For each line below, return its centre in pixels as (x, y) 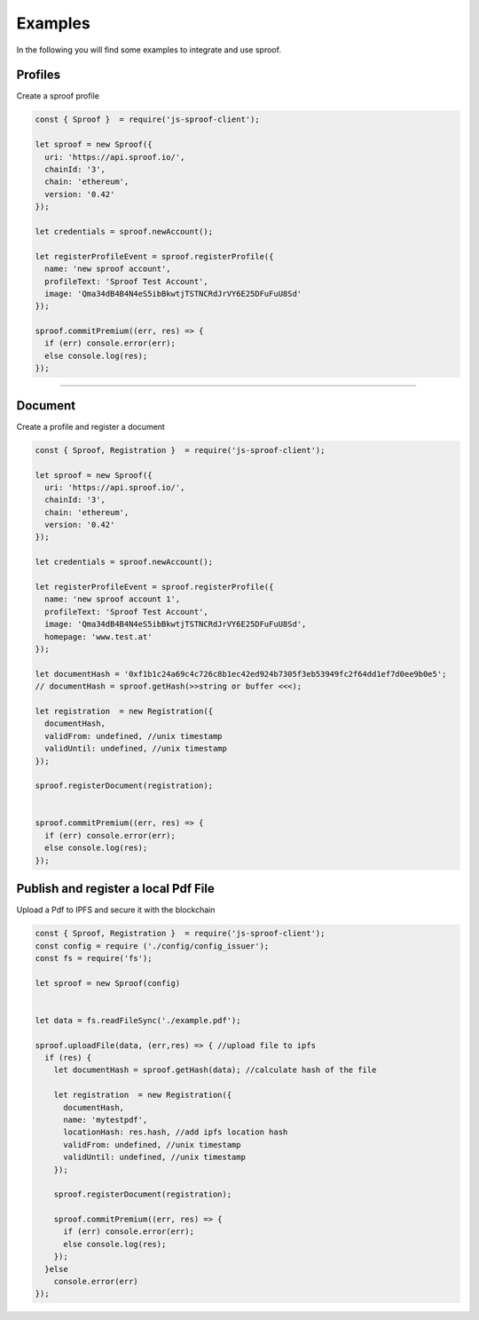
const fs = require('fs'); (94, 958)
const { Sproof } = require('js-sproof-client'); (148, 119)
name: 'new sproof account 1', (113, 599)
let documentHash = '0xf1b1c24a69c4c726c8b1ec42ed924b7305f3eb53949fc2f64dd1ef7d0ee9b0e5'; (241, 674)
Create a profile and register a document (91, 426)
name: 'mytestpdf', (106, 1120)
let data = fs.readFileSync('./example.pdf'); (138, 1020)
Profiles (39, 75)
